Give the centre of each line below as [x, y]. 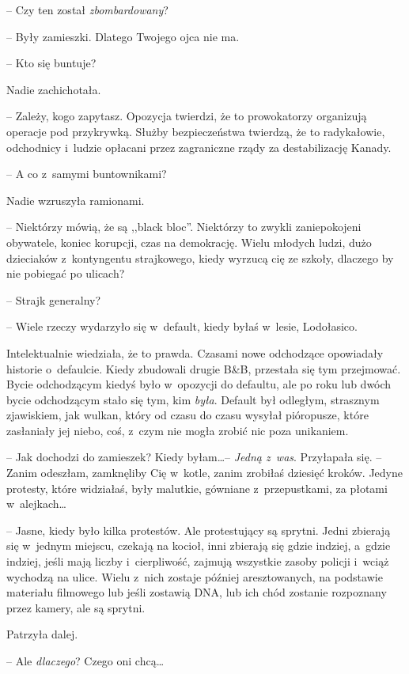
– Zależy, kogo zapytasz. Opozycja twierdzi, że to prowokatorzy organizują [187, 116]
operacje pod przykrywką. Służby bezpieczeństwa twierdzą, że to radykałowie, [196, 131]
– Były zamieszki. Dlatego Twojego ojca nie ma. [123, 36]
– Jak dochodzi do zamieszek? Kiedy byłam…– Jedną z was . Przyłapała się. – [194, 457]
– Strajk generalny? [54, 299]
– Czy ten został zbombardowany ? [87, 9]
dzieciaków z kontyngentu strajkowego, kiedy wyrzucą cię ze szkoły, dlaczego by [200, 257]
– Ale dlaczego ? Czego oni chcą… [85, 661]
